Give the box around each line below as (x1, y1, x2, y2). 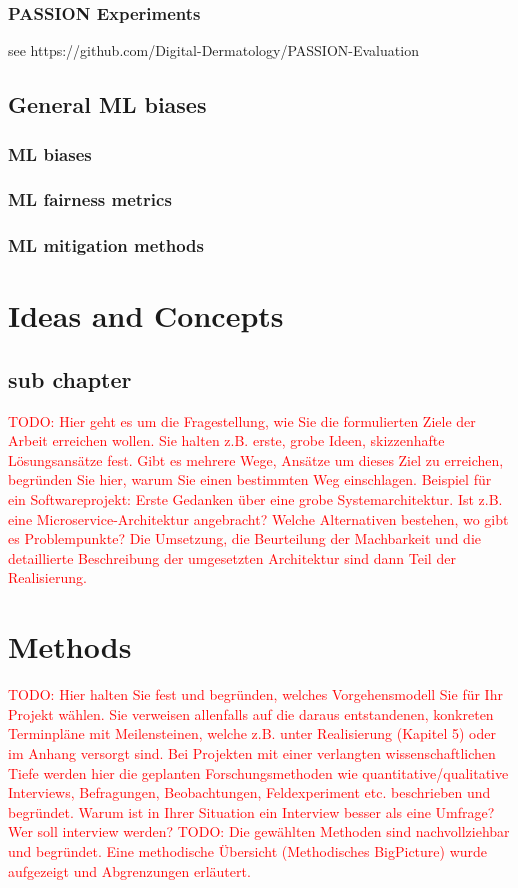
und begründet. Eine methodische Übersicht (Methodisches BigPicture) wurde (8, 840, 488, 861)
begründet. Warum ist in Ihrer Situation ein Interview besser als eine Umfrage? (8, 801, 495, 822)
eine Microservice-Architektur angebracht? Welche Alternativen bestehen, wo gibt (8, 508, 509, 529)
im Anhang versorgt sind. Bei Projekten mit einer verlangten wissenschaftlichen (8, 742, 496, 763)
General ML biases (8, 89, 207, 120)
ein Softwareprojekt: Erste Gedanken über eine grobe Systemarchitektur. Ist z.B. (8, 489, 503, 510)
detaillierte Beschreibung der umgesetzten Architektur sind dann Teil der (8, 547, 456, 568)
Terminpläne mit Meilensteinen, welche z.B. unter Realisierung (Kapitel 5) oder (8, 723, 496, 744)
